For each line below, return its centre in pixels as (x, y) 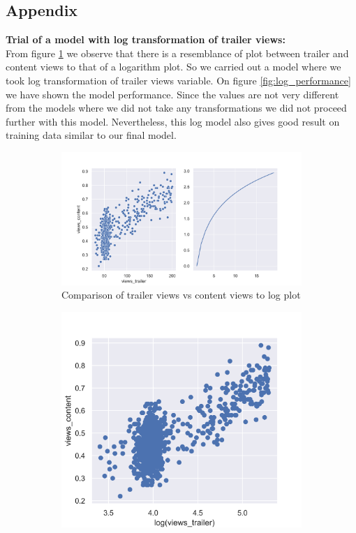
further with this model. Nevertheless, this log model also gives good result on (173, 121)
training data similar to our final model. (91, 135)
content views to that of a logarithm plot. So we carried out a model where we (173, 67)
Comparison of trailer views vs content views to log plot (181, 295)
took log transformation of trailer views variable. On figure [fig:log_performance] (178, 80)
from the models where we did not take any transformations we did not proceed (176, 108)
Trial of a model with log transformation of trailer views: (146, 39)
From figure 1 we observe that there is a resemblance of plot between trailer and (177, 53)
